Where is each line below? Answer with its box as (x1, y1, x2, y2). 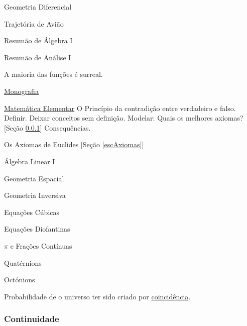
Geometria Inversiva (4, 190, 66, 200)
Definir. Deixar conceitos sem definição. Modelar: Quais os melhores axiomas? (4, 113, 243, 123)
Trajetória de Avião (4, 18, 64, 29)
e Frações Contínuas (10, 240, 72, 251)
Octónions (4, 274, 35, 285)
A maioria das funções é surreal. (4, 69, 103, 79)
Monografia (4, 85, 39, 96)
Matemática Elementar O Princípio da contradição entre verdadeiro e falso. (4, 102, 236, 113)
